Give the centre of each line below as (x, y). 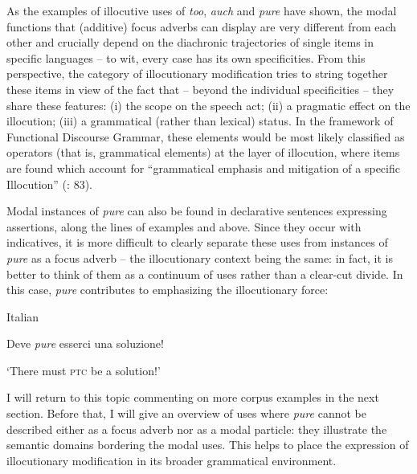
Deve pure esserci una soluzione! (85, 343)
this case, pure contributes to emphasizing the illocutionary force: (168, 290)
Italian (23, 316)
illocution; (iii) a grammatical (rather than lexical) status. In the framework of (200, 121)
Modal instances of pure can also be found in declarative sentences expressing (197, 211)
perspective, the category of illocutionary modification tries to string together (197, 74)
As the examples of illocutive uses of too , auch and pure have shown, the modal (202, 10)
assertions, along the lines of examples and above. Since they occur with (184, 226)
